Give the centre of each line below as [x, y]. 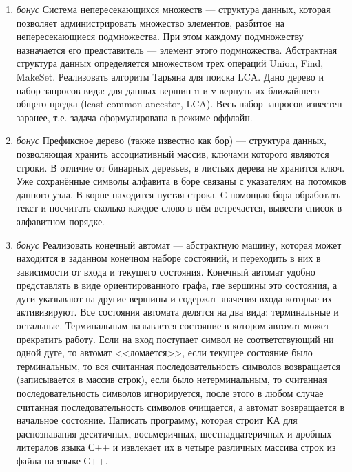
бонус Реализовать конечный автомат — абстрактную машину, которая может [179, 244]
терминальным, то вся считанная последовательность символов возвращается [178, 366]
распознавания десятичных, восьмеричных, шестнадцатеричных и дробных [174, 433]
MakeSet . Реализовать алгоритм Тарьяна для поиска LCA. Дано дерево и [170, 76]
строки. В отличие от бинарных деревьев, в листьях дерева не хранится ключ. [180, 167]
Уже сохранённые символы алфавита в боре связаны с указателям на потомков [181, 181]
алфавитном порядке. [60, 221]
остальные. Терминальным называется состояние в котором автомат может [173, 326]
